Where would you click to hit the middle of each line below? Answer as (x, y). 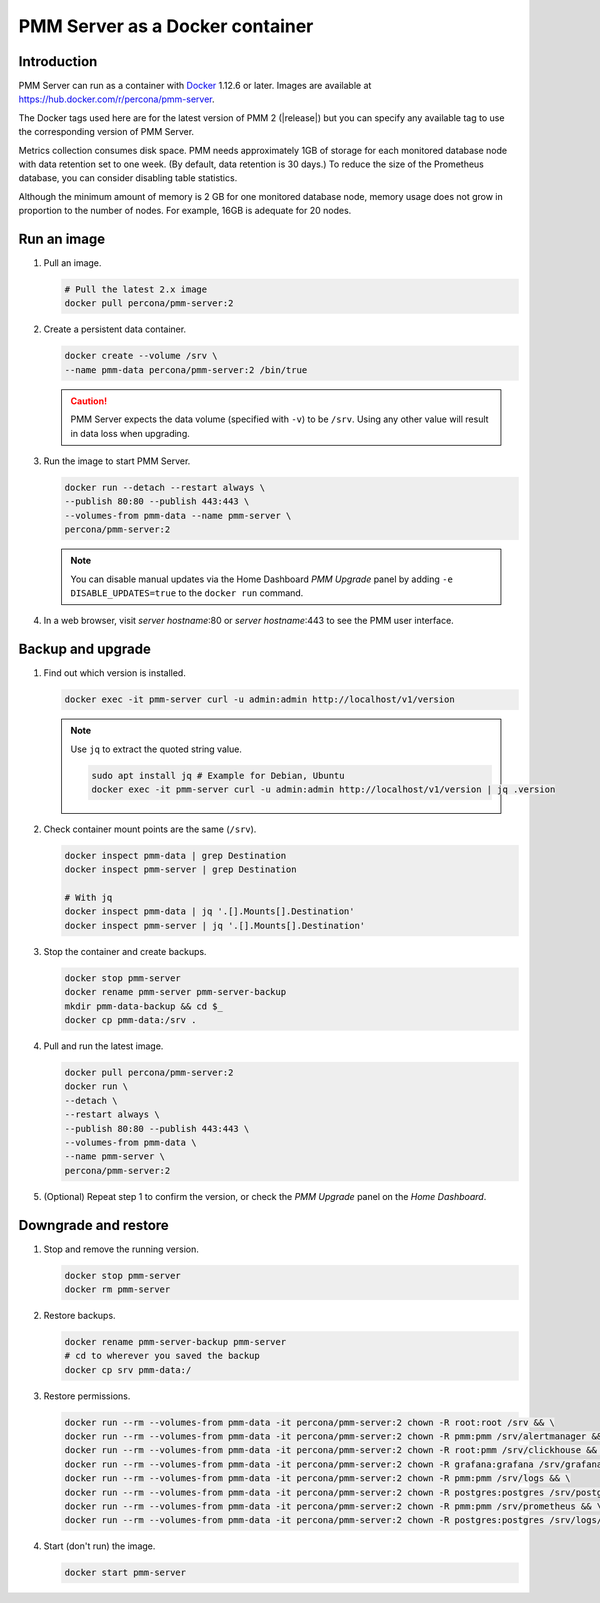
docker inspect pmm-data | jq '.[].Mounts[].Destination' (209, 911)
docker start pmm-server (125, 1573)
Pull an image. (72, 263)
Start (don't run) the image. (99, 1546)
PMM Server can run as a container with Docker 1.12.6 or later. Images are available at (195, 86)
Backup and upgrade (85, 649)
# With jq (88, 898)
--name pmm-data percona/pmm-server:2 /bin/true (186, 369)
